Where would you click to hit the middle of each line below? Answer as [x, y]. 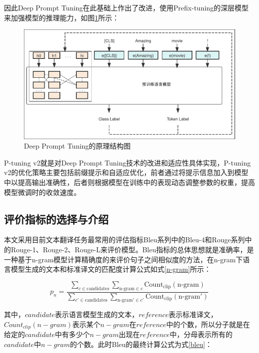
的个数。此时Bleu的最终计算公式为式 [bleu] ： [141, 344]
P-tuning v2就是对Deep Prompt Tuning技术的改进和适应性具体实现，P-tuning [128, 162]
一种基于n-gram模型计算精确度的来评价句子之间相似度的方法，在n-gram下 [124, 259]
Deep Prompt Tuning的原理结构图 [77, 146]
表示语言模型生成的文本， [97, 314]
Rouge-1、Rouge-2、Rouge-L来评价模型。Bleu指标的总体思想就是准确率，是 [132, 249]
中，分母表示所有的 [201, 334]
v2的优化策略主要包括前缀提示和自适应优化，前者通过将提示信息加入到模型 [126, 172]
